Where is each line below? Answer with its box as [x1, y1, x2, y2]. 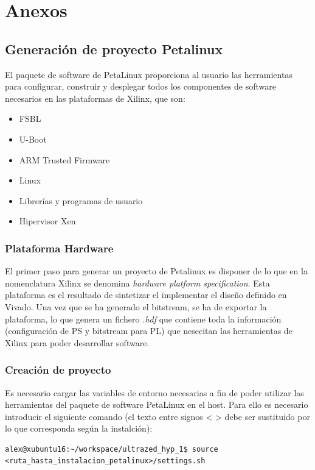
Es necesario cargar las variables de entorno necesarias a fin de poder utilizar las [5, 386, 304, 399]
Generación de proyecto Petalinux [5, 39, 223, 58]
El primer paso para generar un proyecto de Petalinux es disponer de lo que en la [5, 265, 308, 277]
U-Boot [19, 132, 47, 145]
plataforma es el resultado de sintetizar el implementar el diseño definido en [5, 288, 287, 301]
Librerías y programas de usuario [19, 194, 143, 207]
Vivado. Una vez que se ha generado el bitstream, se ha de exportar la [5, 300, 267, 313]
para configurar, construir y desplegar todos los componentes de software [5, 80, 277, 93]
